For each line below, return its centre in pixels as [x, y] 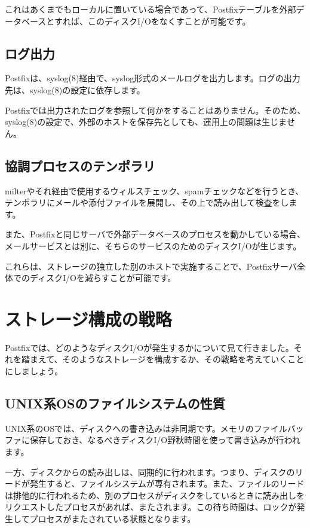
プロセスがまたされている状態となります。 [113, 518]
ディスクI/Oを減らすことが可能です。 [103, 278]
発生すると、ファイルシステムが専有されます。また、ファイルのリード [167, 483]
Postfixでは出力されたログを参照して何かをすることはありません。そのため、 [155, 110]
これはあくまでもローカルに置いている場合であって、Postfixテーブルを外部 [151, 9]
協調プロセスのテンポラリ [80, 165]
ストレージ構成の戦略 [88, 318]
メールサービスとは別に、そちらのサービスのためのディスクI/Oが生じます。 [153, 245]
